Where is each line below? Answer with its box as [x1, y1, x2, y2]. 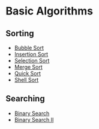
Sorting [5, 28, 34, 39]
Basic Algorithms [5, 4, 94, 18]
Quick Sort [14, 70, 41, 77]
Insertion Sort [14, 51, 49, 58]
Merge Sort [14, 63, 43, 71]
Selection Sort [14, 57, 50, 64]
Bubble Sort [14, 44, 44, 51]
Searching [5, 93, 46, 104]
